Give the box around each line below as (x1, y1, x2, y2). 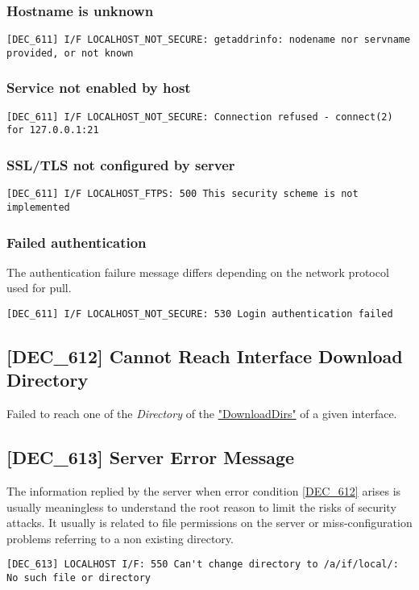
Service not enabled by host (6, 77, 191, 98)
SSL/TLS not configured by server (6, 154, 235, 174)
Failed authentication (6, 232, 147, 252)
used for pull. (6, 279, 72, 296)
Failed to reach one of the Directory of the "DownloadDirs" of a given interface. (6, 405, 397, 422)
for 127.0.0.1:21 (6, 124, 99, 136)
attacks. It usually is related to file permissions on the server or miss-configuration (6, 514, 413, 531)
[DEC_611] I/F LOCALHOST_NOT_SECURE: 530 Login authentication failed (6, 308, 393, 320)
